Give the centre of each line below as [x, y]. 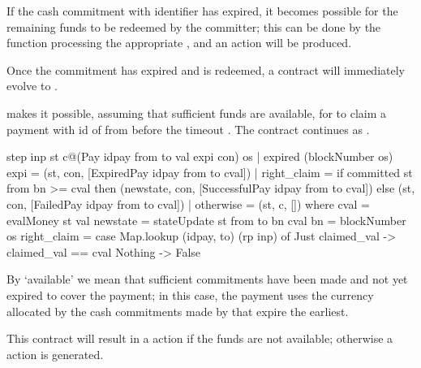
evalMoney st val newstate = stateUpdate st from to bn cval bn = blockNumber [206, 220]
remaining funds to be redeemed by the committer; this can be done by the [194, 26]
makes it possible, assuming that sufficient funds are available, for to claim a [197, 113]
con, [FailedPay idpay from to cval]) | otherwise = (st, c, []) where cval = [188, 203]
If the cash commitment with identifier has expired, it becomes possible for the [202, 11]
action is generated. [55, 354]
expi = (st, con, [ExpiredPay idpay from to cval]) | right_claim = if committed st [210, 172]
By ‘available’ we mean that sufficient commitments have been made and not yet [207, 279]
